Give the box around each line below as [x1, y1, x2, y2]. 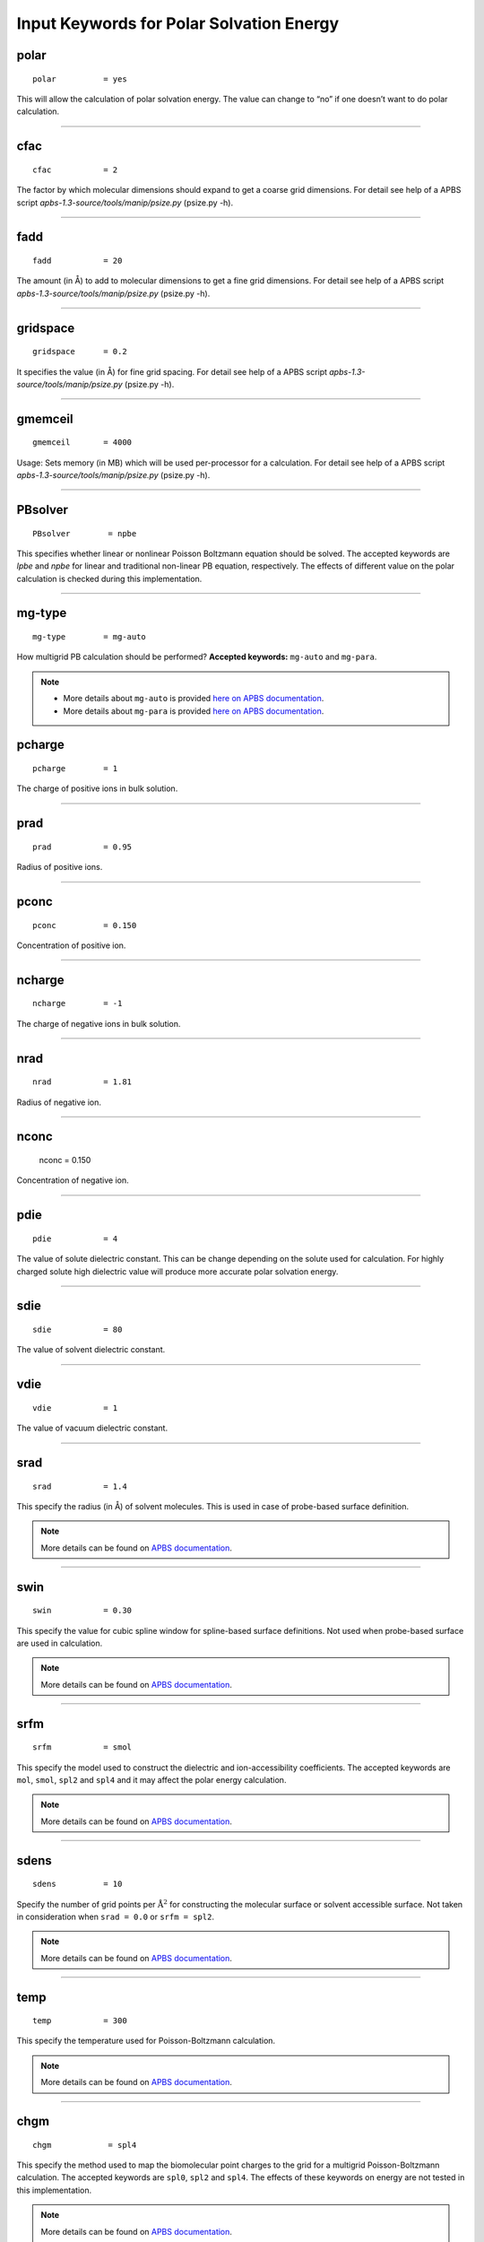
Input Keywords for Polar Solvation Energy [16, 13, 340, 33]
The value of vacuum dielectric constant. [16, 1422, 169, 1434]
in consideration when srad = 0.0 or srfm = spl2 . [16, 1911, 215, 1922]
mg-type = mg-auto [32, 632, 147, 642]
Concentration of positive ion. [16, 940, 126, 951]
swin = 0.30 [32, 1605, 133, 1616]
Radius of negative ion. [16, 1097, 102, 1108]
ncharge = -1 [32, 998, 123, 1009]
